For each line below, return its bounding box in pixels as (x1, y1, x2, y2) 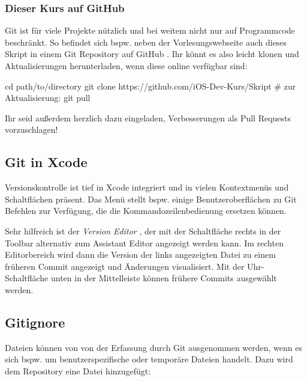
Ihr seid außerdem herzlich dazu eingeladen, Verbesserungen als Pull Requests (5, 111, 291, 124)
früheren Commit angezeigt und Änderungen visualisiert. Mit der (5, 260, 245, 272)
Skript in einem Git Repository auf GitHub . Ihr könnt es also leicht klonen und (5, 47, 299, 60)
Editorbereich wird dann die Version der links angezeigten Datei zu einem (5, 248, 276, 261)
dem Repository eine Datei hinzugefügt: (5, 364, 151, 377)
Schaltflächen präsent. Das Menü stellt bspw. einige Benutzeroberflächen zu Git (5, 192, 297, 205)
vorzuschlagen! (5, 123, 58, 136)
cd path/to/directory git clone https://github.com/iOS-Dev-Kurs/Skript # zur (5, 79, 296, 92)
